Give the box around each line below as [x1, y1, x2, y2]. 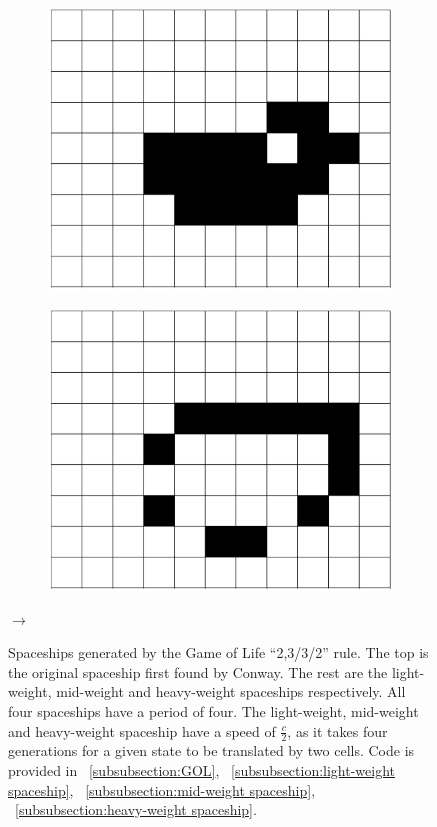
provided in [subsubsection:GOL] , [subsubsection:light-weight [8, 759, 396, 780]
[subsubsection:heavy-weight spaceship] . [15, 799, 257, 820]
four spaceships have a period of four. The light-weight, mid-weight [8, 700, 419, 721]
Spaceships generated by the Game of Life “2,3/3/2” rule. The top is [8, 642, 429, 663]
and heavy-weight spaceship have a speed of [8, 720, 276, 741]
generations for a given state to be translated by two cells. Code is [8, 740, 415, 761]
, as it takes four [287, 720, 388, 741]
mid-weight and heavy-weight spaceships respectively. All [56, 681, 406, 702]
